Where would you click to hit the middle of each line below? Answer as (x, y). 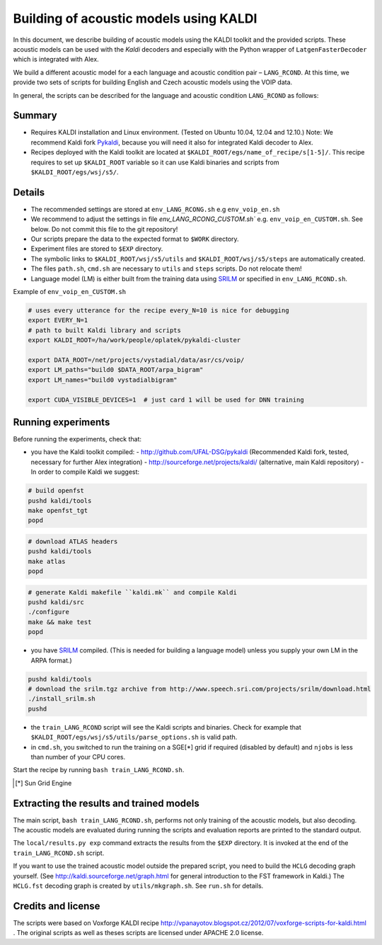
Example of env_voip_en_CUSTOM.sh (70, 292)
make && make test (60, 622)
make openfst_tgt (58, 510)
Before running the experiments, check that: (77, 439)
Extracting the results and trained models (106, 803)
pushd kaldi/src (56, 602)
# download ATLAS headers (73, 541)
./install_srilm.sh (62, 699)
